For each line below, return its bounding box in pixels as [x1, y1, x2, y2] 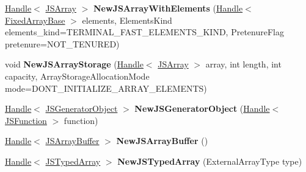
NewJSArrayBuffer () [116, 134, 208, 147]
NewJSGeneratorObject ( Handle [134, 102, 270, 115]
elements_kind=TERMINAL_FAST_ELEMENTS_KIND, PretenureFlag [5, 26, 284, 38]
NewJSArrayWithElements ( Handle [93, 2, 243, 14]
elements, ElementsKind [82, 13, 172, 26]
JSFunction [5, 114, 47, 126]
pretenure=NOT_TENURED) [5, 37, 120, 50]
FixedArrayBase [5, 13, 65, 26]
